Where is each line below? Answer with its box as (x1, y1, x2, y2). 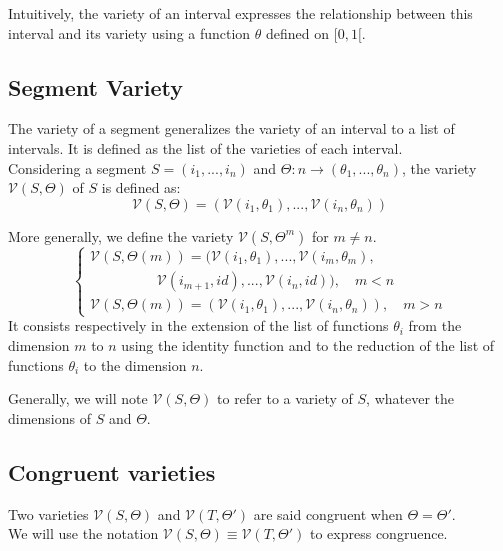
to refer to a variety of (217, 388, 353, 409)
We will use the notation (8, 523, 159, 544)
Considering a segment (8, 157, 147, 178)
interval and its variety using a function (8, 22, 251, 43)
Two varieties (8, 503, 89, 524)
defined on (266, 22, 330, 43)
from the (408, 315, 462, 336)
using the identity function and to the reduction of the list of (121, 334, 495, 355)
